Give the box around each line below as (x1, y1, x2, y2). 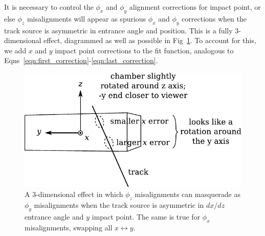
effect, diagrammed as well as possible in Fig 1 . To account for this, (43, 35, 256, 46)
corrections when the (182, 13, 247, 24)
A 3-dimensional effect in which (25, 189, 123, 200)
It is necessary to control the (4, 2, 94, 12)
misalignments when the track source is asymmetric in (34, 199, 204, 210)
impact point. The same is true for (92, 211, 201, 222)
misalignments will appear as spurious (27, 13, 146, 24)
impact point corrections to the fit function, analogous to (55, 45, 234, 55)
